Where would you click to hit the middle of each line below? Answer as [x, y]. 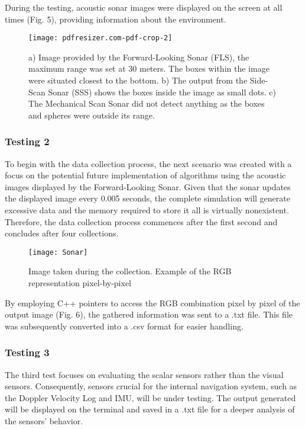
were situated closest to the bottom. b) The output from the [138, 80]
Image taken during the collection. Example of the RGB [130, 271]
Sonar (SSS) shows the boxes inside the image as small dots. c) [162, 92]
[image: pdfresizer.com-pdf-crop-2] [100, 38]
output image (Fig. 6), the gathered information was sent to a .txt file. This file [149, 314]
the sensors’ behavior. [44, 421]
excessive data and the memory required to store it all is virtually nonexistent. [147, 210]
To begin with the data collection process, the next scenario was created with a [148, 163]
